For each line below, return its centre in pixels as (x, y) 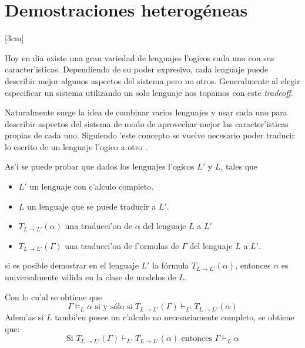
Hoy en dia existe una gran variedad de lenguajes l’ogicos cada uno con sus (140, 57)
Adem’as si (24, 317)
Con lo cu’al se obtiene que (53, 296)
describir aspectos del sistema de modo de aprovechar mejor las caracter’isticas (147, 123)
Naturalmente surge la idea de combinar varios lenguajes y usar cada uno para (146, 112)
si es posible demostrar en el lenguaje (72, 265)
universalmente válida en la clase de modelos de (91, 277)
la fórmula (171, 265)
